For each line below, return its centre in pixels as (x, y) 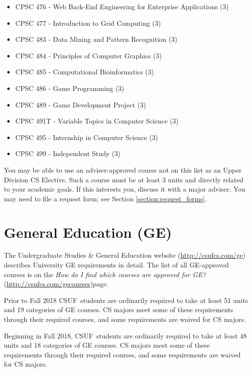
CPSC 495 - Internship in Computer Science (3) (87, 137)
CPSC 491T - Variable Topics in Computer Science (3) (97, 121)
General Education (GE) (88, 232)
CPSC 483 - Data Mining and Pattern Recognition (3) (96, 39)
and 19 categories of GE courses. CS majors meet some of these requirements (119, 310)
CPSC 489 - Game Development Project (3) (81, 104)
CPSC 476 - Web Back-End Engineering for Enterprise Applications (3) (122, 6)
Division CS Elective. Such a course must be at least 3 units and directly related (124, 179)
